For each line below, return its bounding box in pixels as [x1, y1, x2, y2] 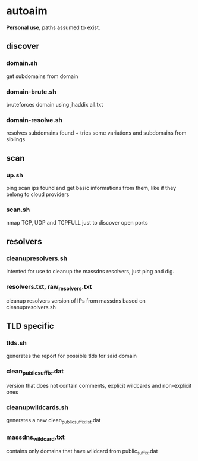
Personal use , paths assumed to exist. [6, 24, 100, 31]
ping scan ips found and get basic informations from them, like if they [6, 184, 177, 191]
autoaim [6, 4, 48, 18]
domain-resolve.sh [6, 116, 62, 124]
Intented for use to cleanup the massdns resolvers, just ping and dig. [6, 267, 174, 275]
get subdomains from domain [6, 73, 78, 80]
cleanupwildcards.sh [6, 403, 68, 412]
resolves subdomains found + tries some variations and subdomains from [6, 129, 187, 136]
